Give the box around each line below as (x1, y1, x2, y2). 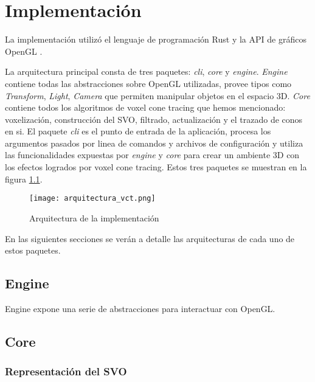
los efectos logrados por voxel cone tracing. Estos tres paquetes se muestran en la (5, 161, 307, 173)
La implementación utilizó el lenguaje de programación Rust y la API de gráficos (5, 33, 306, 46)
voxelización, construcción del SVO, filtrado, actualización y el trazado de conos (5, 113, 303, 125)
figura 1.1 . (5, 172, 43, 185)
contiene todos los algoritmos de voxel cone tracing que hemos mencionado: (5, 101, 286, 114)
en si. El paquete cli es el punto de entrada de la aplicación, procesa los (5, 125, 271, 137)
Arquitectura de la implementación (29, 211, 159, 224)
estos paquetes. (5, 244, 61, 257)
